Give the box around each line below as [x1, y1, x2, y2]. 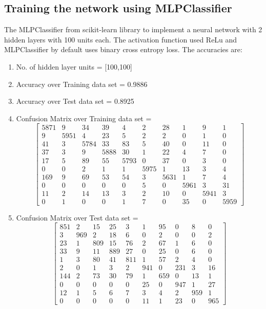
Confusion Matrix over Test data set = [16, 212, 138, 223]
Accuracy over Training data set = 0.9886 [16, 78, 148, 89]
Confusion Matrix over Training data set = [16, 113, 152, 123]
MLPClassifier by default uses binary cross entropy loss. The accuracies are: [4, 44, 242, 55]
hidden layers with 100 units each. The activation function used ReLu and [4, 34, 237, 45]
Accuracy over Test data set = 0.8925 [16, 96, 134, 106]
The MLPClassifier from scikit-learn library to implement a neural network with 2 [4, 24, 262, 35]
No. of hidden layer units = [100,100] [16, 61, 132, 72]
